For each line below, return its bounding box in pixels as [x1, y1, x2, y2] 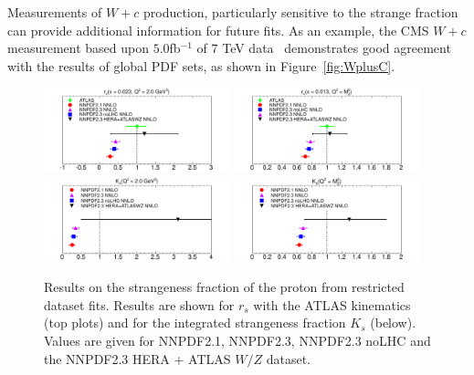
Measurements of [7, 3, 102, 21]
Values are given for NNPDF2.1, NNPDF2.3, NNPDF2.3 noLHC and [44, 330, 431, 349]
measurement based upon [7, 38, 149, 57]
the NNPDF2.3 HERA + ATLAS [44, 349, 231, 368]
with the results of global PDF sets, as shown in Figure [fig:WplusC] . [7, 56, 395, 75]
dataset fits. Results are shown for [44, 295, 235, 314]
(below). [370, 313, 416, 332]
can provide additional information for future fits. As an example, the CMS [7, 20, 429, 39]
